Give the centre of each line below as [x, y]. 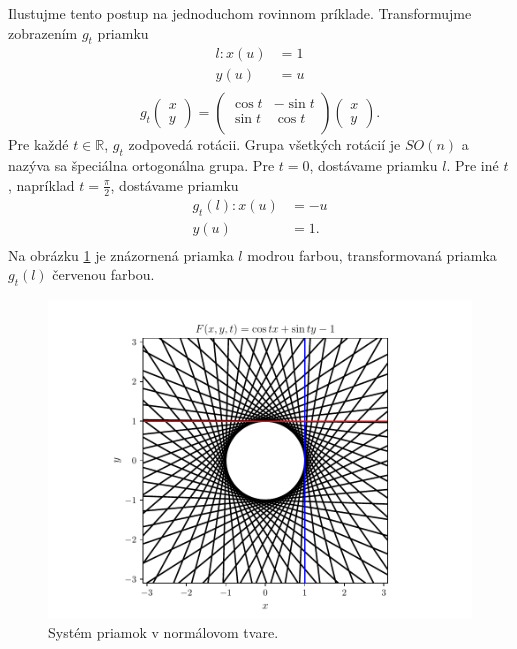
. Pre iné [472, 165]
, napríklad [41, 184]
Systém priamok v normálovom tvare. [163, 631]
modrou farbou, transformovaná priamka [372, 254]
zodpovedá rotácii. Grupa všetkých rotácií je [264, 144]
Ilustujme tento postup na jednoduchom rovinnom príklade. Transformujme [240, 13]
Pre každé [38, 144]
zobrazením [43, 32]
